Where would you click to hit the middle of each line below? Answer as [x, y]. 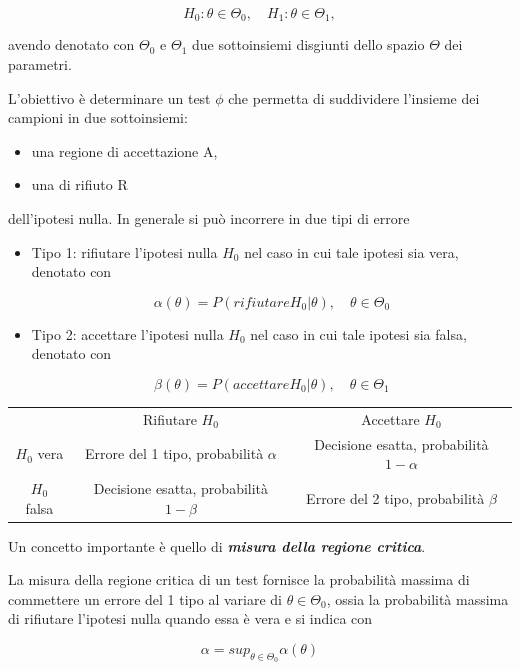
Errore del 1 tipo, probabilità [174, 453]
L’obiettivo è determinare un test [109, 97]
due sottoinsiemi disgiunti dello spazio [308, 44]
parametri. [40, 64]
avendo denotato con [71, 44]
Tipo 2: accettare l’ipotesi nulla [127, 333]
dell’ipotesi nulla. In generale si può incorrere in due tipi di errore [209, 218]
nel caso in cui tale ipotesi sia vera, [351, 251]
